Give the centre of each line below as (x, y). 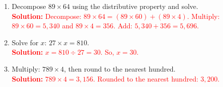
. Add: (123, 26)
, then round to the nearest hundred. (120, 68)
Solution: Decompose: (46, 16)
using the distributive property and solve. (135, 6)
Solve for (25, 42)
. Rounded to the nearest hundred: (146, 78)
